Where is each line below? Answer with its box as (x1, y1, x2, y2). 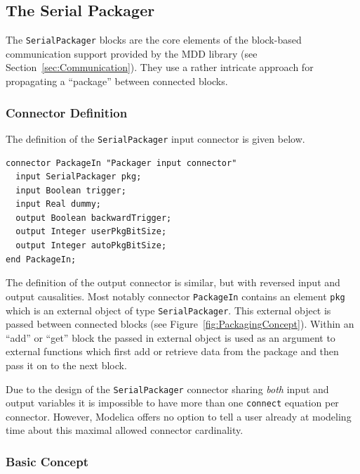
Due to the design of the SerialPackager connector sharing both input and (6, 381, 329, 396)
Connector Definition (6, 103, 128, 121)
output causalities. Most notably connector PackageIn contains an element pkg (6, 288, 345, 303)
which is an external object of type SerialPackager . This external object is (6, 302, 331, 317)
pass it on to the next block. (6, 357, 127, 372)
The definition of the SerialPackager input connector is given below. (6, 131, 305, 146)
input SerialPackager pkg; (15, 172, 142, 182)
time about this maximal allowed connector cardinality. (6, 423, 244, 437)
